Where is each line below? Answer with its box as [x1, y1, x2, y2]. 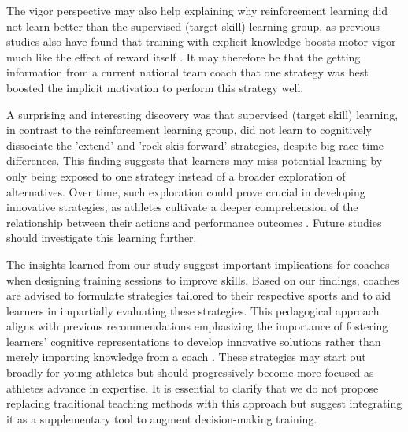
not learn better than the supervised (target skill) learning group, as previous [6, 17, 380, 34]
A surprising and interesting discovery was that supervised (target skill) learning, [6, 106, 399, 122]
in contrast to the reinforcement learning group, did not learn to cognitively [6, 121, 372, 138]
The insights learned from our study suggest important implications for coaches [6, 255, 390, 272]
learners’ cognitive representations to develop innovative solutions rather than [6, 333, 381, 349]
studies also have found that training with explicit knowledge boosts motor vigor [6, 33, 396, 50]
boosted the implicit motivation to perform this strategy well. [6, 79, 304, 95]
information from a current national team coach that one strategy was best [6, 64, 369, 80]
